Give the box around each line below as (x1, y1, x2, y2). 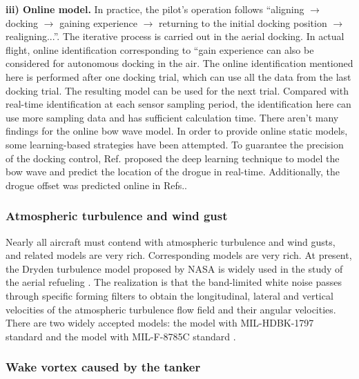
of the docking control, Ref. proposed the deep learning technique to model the (6, 150, 340, 165)
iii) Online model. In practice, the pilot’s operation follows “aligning (6, 2, 304, 16)
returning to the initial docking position (159, 15, 327, 30)
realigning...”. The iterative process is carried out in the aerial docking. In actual (6, 29, 345, 43)
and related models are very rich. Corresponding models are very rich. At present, (6, 248, 352, 262)
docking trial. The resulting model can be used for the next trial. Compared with (6, 83, 349, 97)
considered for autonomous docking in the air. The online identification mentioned (6, 56, 353, 70)
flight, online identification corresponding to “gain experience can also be (6, 42, 314, 57)
